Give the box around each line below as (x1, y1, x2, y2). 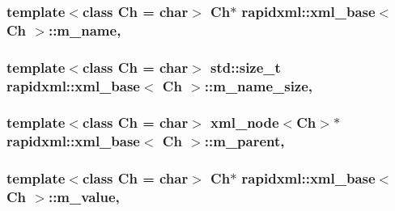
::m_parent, (204, 131, 285, 151)
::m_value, (48, 187, 120, 207)
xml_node (210, 112, 279, 133)
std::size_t (210, 57, 281, 77)
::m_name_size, (204, 75, 313, 95)
